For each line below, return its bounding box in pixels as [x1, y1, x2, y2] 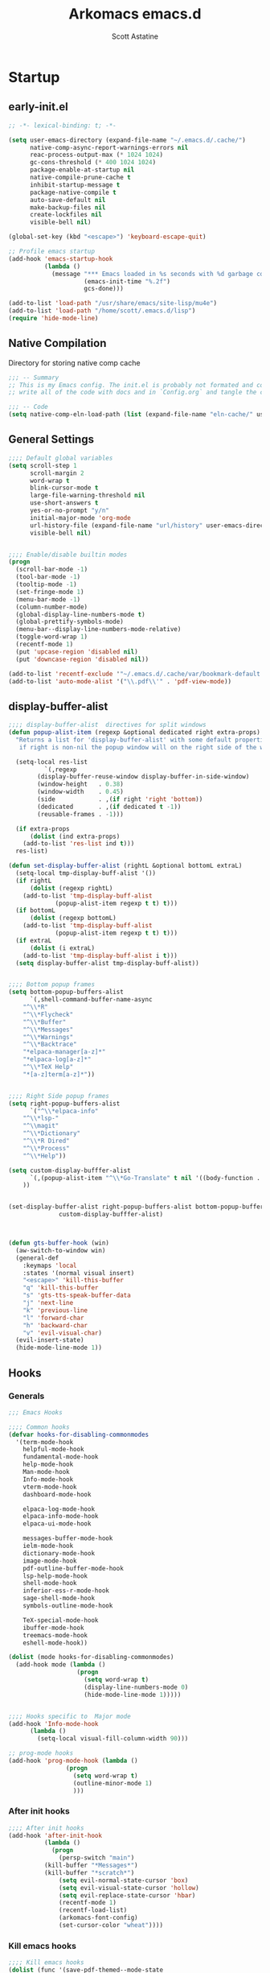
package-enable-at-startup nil [29, 166, 135, 174]
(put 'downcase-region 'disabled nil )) [15, 655, 149, 663]
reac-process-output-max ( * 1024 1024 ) [29, 151, 163, 159]
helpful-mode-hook [22, 1446, 84, 1454]
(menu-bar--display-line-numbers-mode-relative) [15, 625, 182, 634]
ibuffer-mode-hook [22, 1624, 84, 1632]
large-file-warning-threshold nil [29, 492, 146, 500]
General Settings [8, 432, 95, 447]
